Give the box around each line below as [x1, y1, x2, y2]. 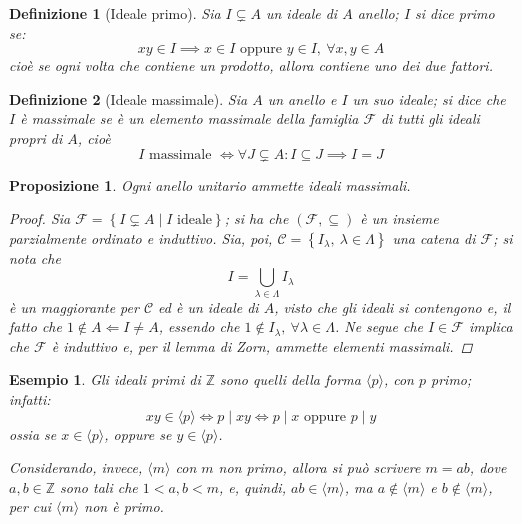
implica [468, 316, 513, 337]
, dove [469, 457, 507, 478]
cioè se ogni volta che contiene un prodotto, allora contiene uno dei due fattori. [9, 55, 493, 76]
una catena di [392, 227, 476, 248]
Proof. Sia [9, 208, 71, 229]
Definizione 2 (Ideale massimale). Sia [9, 88, 248, 109]
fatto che [9, 316, 62, 337]
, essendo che [158, 316, 240, 337]
